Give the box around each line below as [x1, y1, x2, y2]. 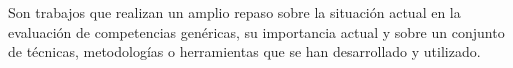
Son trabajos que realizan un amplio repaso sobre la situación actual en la [8, 2, 461, 22]
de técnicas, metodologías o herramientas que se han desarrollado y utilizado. [8, 41, 481, 62]
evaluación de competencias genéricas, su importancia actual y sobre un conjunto [8, 21, 505, 42]
